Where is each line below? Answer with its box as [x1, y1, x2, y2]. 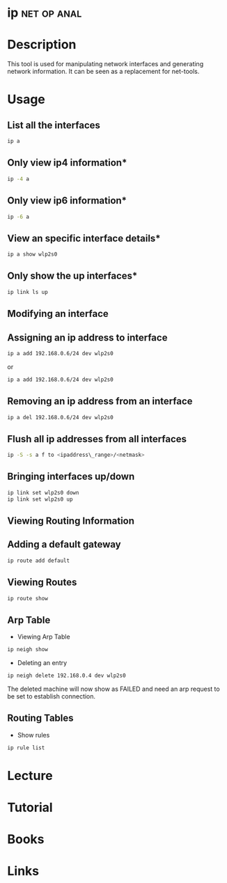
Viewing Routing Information [7, 515, 134, 527]
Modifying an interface [7, 308, 109, 320]
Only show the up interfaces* [7, 270, 138, 282]
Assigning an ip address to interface [7, 331, 168, 343]
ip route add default [7, 557, 70, 564]
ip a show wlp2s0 [7, 251, 58, 258]
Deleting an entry [17, 659, 68, 667]
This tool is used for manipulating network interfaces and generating [7, 60, 204, 68]
